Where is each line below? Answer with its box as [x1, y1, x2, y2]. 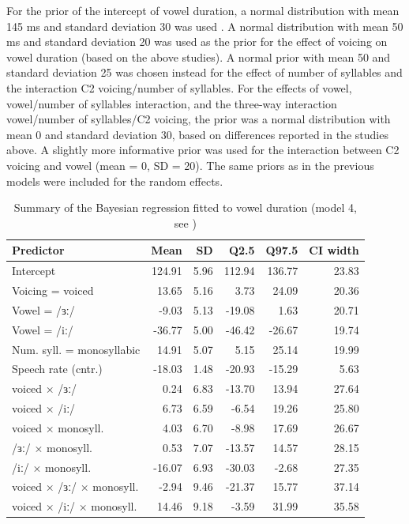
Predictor [12, 242, 65, 258]
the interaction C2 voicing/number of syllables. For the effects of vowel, [6, 79, 352, 96]
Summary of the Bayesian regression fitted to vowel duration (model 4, [13, 199, 357, 216]
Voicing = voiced [12, 282, 94, 298]
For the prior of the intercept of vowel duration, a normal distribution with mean [6, 2, 400, 18]
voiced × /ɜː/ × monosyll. [12, 478, 139, 495]
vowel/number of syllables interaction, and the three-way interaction [6, 95, 337, 111]
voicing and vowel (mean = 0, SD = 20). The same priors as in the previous [6, 156, 374, 173]
